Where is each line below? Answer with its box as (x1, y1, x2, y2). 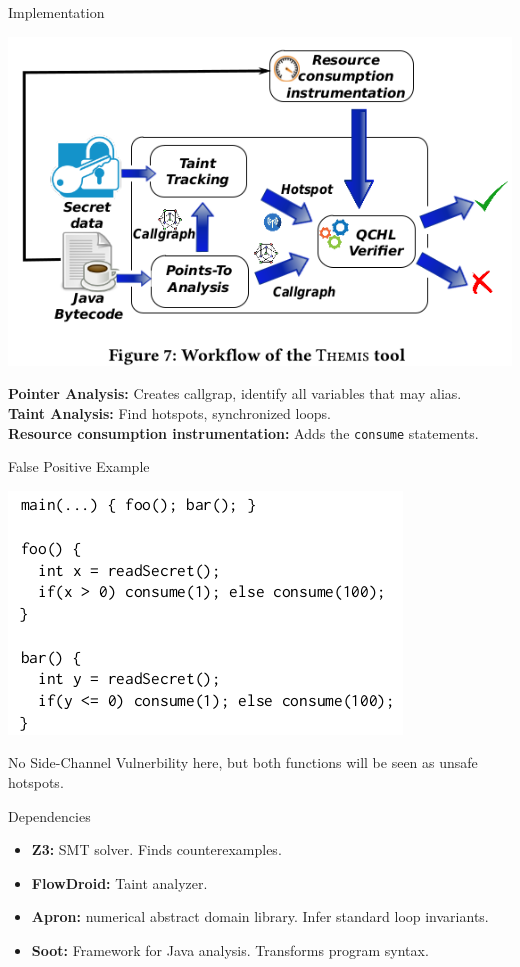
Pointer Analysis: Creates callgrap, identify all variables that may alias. (8, 383, 462, 404)
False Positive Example (8, 456, 150, 477)
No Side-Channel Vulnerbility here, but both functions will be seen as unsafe (8, 752, 478, 773)
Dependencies (8, 805, 91, 826)
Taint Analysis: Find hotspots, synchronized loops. (8, 402, 331, 423)
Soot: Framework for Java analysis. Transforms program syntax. (31, 939, 429, 960)
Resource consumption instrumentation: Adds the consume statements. (8, 422, 479, 443)
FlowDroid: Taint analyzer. (31, 872, 208, 893)
